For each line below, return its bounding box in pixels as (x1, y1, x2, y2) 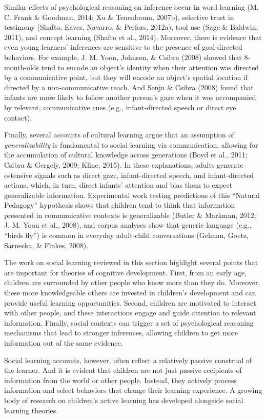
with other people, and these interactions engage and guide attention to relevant (4, 307, 256, 318)
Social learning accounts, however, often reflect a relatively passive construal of (4, 354, 252, 365)
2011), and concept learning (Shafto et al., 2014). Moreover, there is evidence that (4, 31, 262, 42)
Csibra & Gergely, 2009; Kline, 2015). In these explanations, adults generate (4, 159, 243, 170)
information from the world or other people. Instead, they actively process (4, 374, 237, 385)
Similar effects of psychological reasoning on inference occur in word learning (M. (4, 2, 259, 12)
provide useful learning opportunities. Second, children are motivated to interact (4, 297, 256, 308)
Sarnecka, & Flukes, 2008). (4, 240, 89, 250)
